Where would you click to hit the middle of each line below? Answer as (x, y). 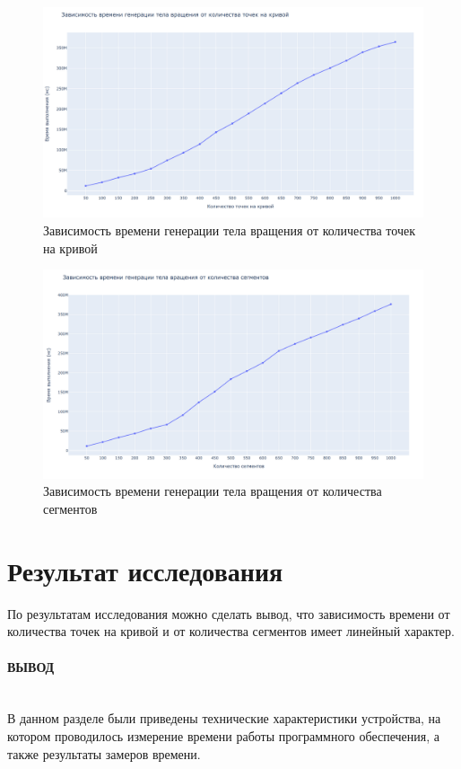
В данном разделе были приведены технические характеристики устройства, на (224, 718)
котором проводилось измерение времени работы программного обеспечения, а (223, 735)
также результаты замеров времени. (104, 753)
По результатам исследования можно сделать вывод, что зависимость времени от (229, 613)
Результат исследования (145, 570)
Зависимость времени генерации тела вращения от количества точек (229, 230)
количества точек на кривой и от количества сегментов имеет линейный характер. (231, 631)
